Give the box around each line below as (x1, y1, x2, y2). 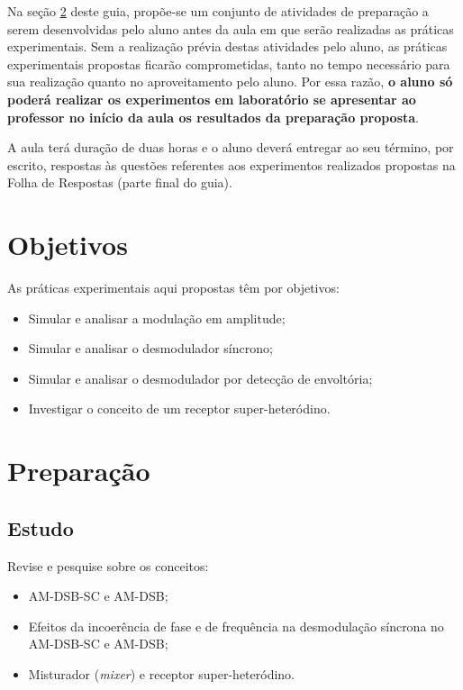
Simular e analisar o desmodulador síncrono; (28, 339, 273, 358)
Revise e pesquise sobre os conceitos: (7, 556, 209, 575)
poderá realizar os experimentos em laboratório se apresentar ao (7, 89, 416, 108)
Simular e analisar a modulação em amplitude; (28, 308, 286, 327)
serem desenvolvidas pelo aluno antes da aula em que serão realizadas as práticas (7, 19, 454, 38)
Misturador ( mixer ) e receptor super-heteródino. (28, 664, 295, 683)
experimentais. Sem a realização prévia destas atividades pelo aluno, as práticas (7, 37, 448, 56)
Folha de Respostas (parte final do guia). (7, 173, 232, 192)
